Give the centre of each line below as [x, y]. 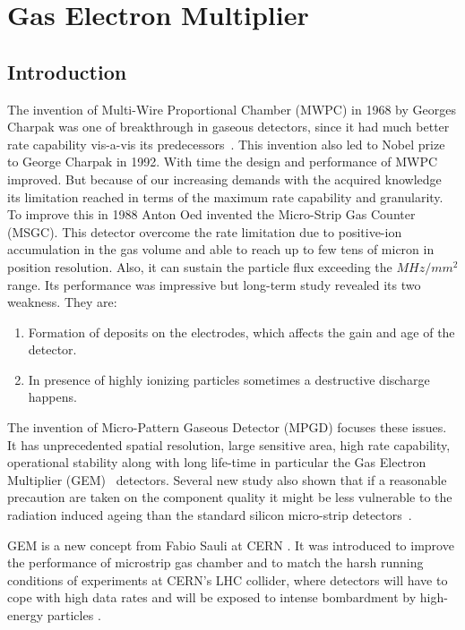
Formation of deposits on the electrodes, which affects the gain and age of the [241, 332]
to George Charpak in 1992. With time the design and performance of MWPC [223, 162]
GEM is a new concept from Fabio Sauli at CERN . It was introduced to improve [231, 545]
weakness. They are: [62, 302]
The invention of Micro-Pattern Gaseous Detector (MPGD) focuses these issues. [227, 427]
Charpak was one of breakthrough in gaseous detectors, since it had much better [228, 127]
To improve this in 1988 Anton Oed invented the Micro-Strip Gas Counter [211, 214]
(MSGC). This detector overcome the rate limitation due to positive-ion [205, 231]
